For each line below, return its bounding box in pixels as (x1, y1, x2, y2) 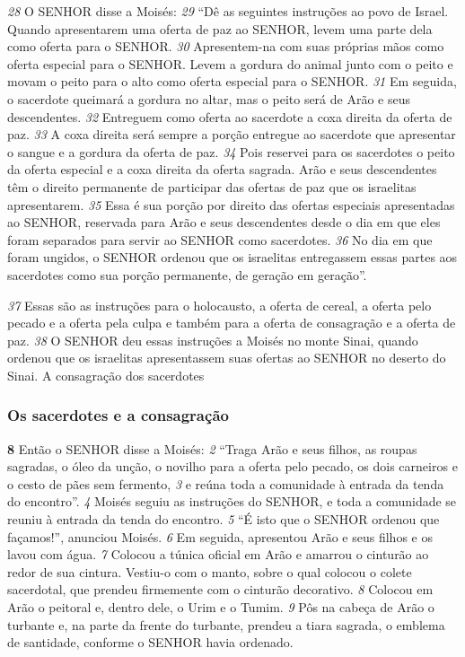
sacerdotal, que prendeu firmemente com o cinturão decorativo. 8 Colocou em (7, 580, 434, 599)
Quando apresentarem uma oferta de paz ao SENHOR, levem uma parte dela (7, 19, 433, 38)
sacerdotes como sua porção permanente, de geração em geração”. (7, 265, 367, 284)
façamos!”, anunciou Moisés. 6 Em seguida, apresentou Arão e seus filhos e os (7, 527, 433, 546)
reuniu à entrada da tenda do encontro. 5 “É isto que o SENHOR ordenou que (7, 510, 440, 529)
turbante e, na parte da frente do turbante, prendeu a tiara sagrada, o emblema (7, 615, 445, 634)
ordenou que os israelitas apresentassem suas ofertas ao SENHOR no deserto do (7, 348, 446, 367)
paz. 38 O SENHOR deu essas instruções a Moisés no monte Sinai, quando (7, 330, 418, 349)
